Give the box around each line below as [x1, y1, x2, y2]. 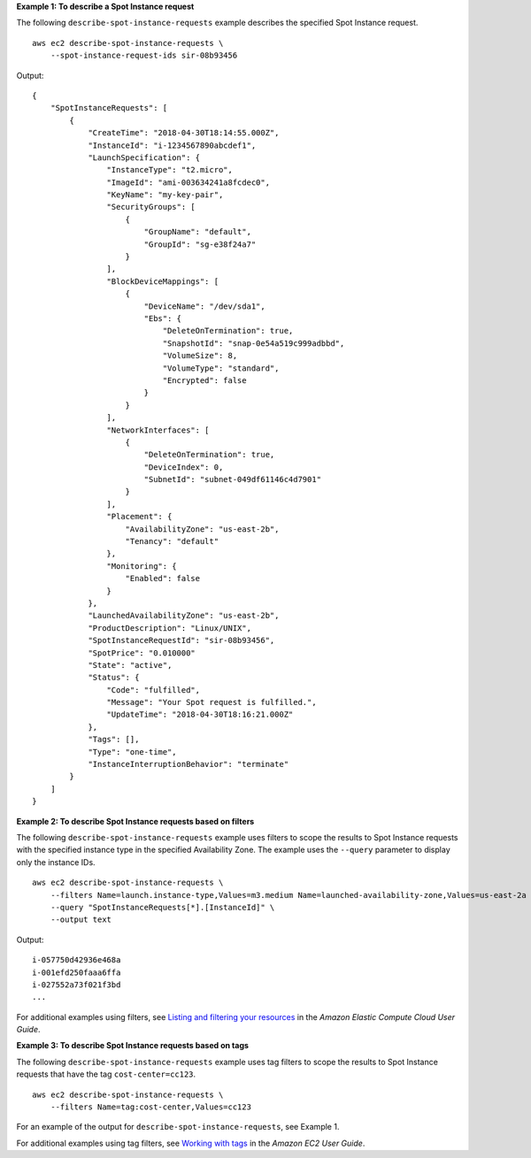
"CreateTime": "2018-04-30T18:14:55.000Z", [88, 128, 280, 138]
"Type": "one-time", [88, 747, 177, 756]
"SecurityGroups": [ [106, 202, 196, 212]
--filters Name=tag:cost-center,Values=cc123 [50, 1102, 252, 1112]
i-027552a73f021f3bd [32, 979, 121, 990]
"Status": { [88, 672, 140, 683]
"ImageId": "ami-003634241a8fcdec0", [106, 177, 270, 188]
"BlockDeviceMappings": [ [106, 276, 219, 287]
